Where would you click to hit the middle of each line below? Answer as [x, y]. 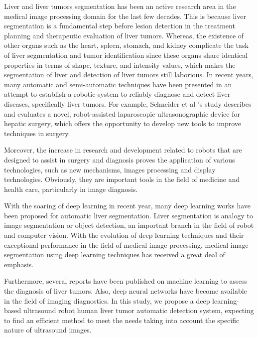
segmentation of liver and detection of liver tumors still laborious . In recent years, [129, 75]
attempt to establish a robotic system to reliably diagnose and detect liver [117, 94]
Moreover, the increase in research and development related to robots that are [123, 150]
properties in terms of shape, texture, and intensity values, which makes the [120, 65]
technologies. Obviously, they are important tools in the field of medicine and [122, 179]
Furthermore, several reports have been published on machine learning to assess [126, 281]
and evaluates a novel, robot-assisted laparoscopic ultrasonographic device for [122, 113]
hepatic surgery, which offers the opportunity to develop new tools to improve [123, 123]
